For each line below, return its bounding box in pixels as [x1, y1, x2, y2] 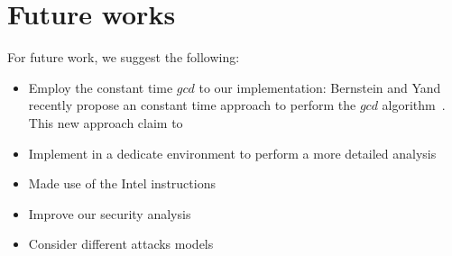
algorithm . [382, 96, 446, 114]
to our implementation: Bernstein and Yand [198, 78, 441, 96]
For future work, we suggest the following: [7, 48, 240, 67]
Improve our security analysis [28, 204, 191, 223]
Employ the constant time [28, 78, 173, 96]
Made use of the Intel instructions [28, 174, 216, 193]
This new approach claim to [28, 113, 183, 132]
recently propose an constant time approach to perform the [28, 96, 356, 114]
